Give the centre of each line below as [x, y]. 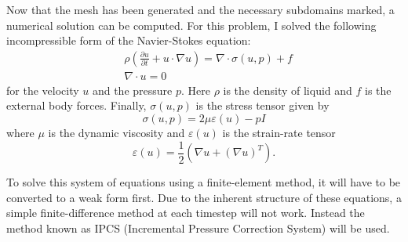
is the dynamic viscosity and [117, 133]
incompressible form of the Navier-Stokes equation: [129, 40]
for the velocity [43, 90]
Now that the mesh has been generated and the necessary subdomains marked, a [200, 9]
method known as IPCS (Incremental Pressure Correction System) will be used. [198, 228]
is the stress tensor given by [262, 105]
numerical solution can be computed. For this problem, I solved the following [191, 25]
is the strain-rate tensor [279, 133]
